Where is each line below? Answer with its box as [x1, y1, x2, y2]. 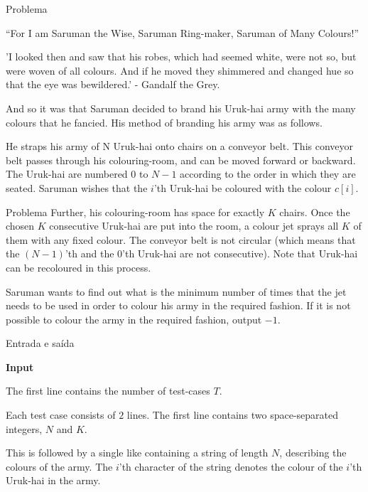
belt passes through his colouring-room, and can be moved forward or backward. [6, 152, 356, 167]
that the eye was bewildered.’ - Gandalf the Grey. [6, 77, 220, 92]
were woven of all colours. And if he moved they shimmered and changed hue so [6, 63, 354, 77]
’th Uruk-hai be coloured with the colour [153, 180, 332, 195]
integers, [6, 421, 43, 436]
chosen [6, 218, 35, 233]
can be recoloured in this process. [6, 260, 151, 274]
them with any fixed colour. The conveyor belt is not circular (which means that [6, 232, 356, 247]
